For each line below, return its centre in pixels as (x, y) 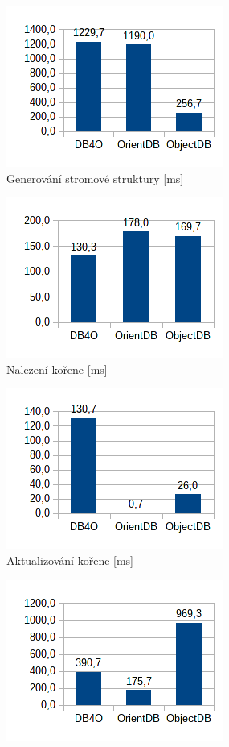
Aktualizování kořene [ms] (70, 560)
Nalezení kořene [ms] (57, 369)
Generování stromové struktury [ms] (95, 178)
